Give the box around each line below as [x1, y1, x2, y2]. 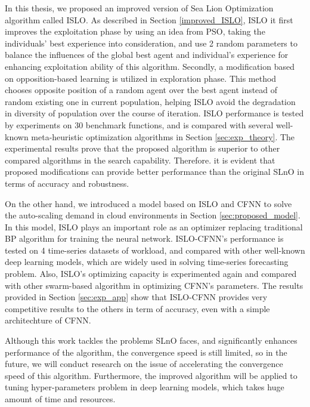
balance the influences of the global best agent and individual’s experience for [5, 48, 289, 61]
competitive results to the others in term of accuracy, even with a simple [5, 302, 270, 314]
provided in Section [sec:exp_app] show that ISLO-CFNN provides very [5, 291, 268, 303]
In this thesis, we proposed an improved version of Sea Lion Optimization [5, 2, 274, 14]
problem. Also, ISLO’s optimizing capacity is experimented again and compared [5, 267, 297, 280]
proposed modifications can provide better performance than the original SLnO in [5, 165, 304, 178]
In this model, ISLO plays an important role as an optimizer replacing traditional [5, 220, 303, 233]
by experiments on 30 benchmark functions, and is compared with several [5, 118, 274, 131]
